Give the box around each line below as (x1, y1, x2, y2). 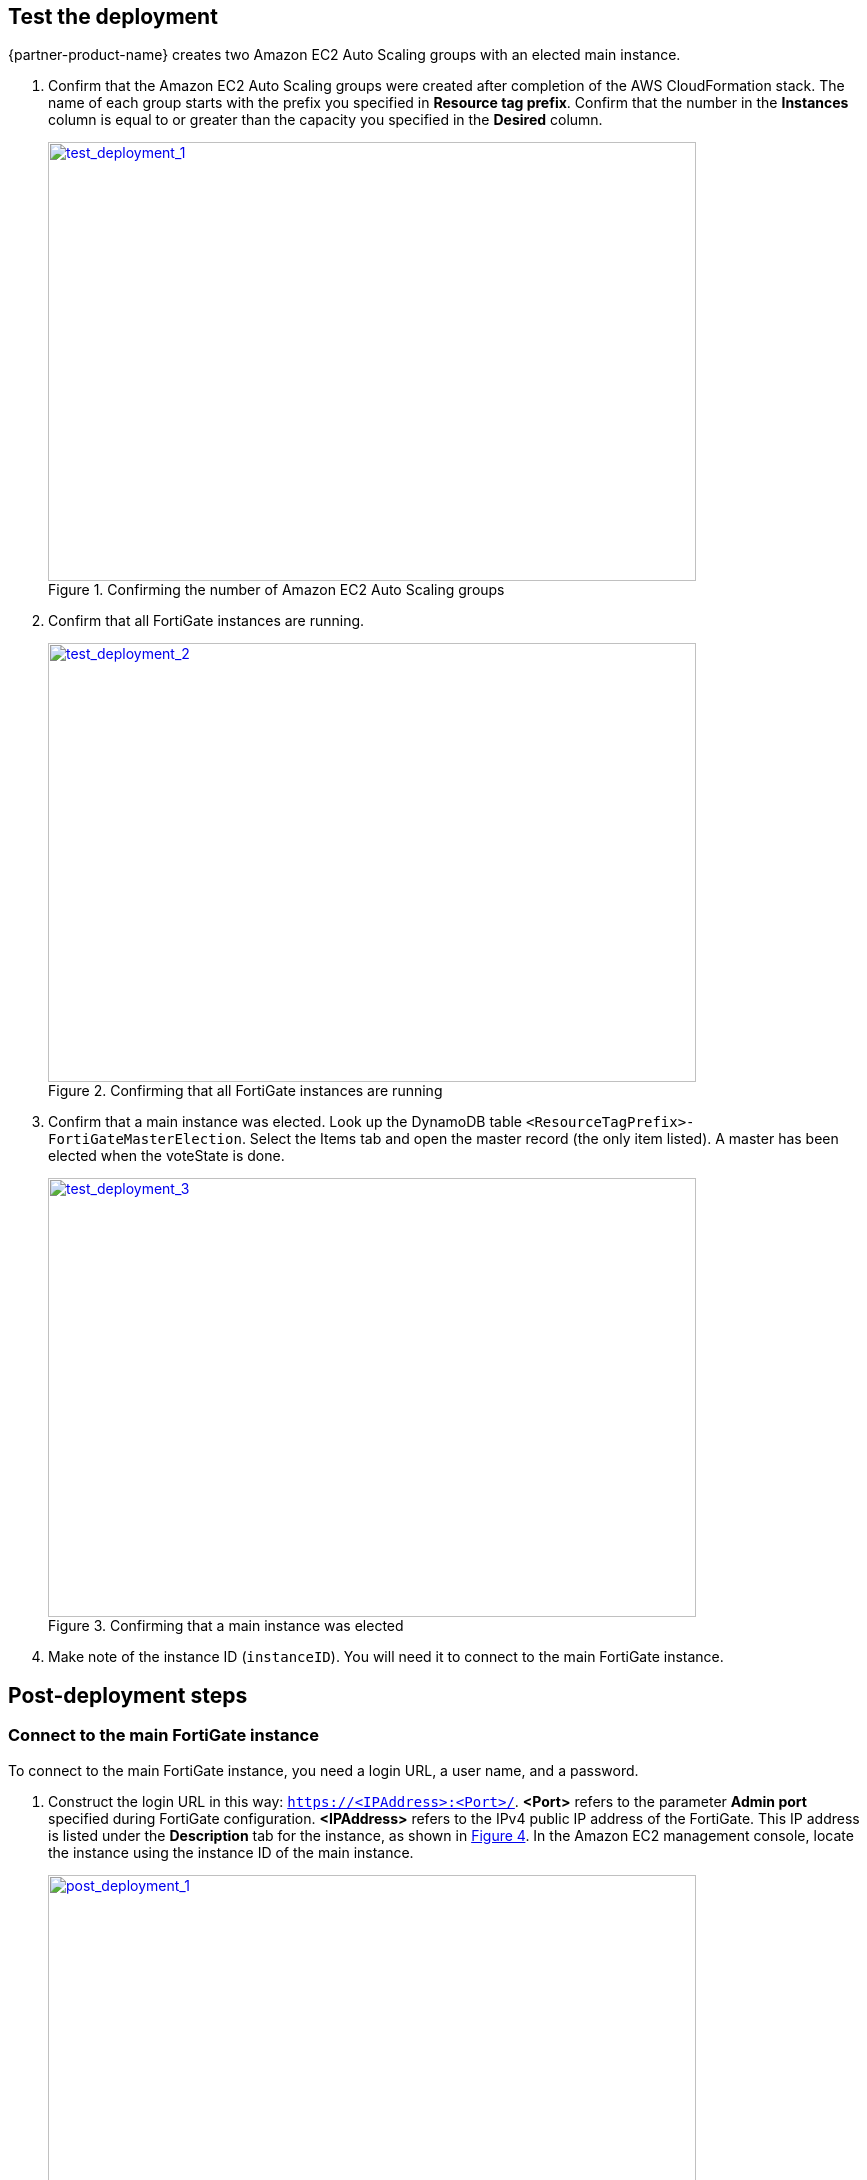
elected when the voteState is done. (48, 1147, 285, 1165)
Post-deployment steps (8, 1682, 248, 1708)
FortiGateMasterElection (48, 1131, 242, 1148)
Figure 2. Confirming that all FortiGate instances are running (48, 1082, 443, 1100)
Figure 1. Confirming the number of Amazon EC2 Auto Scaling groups (48, 581, 505, 599)
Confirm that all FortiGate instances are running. (48, 612, 365, 630)
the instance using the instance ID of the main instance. (48, 1843, 414, 1861)
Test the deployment (8, 4, 218, 29)
